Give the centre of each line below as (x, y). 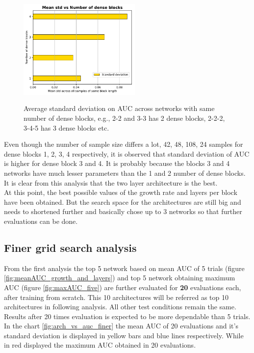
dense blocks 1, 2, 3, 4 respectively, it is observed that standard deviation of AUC (127, 153)
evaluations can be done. (41, 221)
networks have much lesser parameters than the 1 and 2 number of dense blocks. (125, 173)
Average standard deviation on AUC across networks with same (119, 108)
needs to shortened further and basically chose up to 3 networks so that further (123, 211)
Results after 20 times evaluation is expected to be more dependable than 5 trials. (127, 316)
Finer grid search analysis (70, 247)
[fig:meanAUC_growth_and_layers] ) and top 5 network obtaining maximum (120, 278)
